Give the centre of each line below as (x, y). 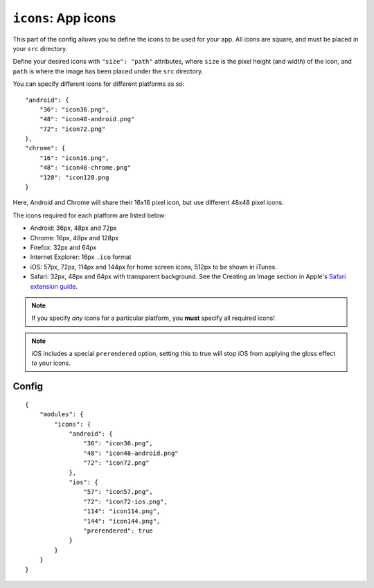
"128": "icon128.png (74, 177)
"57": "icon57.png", (118, 492)
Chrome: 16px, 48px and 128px (74, 238)
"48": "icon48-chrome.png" (85, 168)
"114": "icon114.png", (122, 511)
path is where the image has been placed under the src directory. (108, 71)
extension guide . (54, 286)
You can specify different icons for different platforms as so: (99, 84)
